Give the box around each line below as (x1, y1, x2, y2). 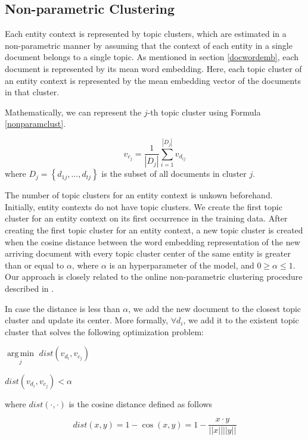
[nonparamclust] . (5, 117, 66, 130)
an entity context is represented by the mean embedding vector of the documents (5, 74, 301, 86)
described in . (5, 282, 54, 294)
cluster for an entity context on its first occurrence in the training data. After (5, 212, 288, 224)
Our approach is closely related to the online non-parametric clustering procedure (5, 270, 303, 283)
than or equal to (5, 258, 64, 271)
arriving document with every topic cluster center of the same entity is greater (5, 247, 291, 260)
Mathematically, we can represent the (5, 105, 142, 118)
